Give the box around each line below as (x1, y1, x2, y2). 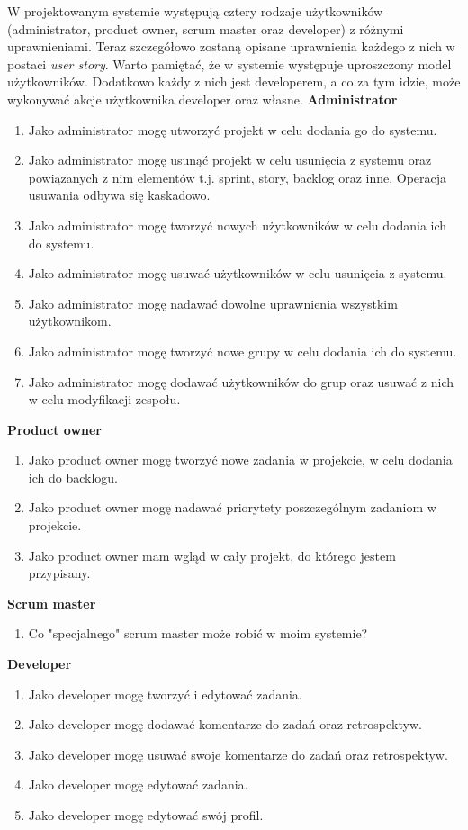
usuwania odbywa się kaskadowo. (28, 185, 211, 204)
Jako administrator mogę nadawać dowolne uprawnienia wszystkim (28, 293, 398, 312)
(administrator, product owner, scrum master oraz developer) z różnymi (7, 19, 404, 38)
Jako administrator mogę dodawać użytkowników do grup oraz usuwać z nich (28, 372, 454, 391)
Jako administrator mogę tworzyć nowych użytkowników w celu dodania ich (28, 215, 447, 234)
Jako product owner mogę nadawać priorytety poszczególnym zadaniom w (28, 498, 436, 517)
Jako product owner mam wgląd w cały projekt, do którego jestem (28, 546, 396, 564)
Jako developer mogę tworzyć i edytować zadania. (28, 684, 302, 703)
